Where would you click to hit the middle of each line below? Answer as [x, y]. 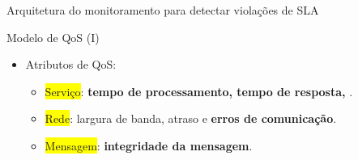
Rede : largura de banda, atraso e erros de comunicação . [191, 118]
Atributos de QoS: [71, 64]
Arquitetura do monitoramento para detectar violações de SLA [163, 10]
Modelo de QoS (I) [53, 37]
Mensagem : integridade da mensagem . [149, 145]
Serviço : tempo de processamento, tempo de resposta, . [199, 91]
